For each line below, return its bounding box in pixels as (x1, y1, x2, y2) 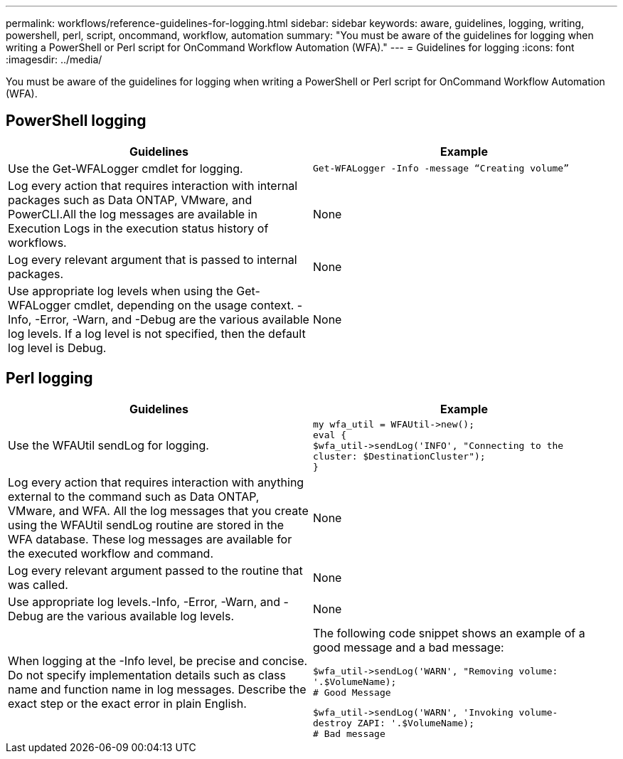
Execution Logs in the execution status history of (8, 221, 269, 235)
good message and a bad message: (313, 639, 504, 654)
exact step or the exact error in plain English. (8, 696, 247, 711)
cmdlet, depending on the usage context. (73, 297, 294, 312)
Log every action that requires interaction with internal (8, 178, 298, 193)
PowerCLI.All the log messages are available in (8, 206, 257, 221)
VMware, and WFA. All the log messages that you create (8, 503, 309, 518)
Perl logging (6, 369, 93, 388)
